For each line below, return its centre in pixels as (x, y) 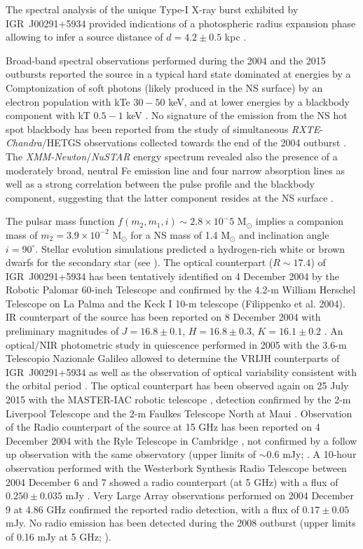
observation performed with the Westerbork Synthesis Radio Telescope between (176, 468)
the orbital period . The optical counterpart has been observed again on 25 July (177, 385)
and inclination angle (284, 234)
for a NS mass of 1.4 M (180, 234)
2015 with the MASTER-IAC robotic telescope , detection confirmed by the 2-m (178, 399)
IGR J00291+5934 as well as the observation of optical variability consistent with (181, 371)
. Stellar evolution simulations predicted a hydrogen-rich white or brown (190, 248)
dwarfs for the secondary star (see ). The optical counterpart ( (139, 262)
